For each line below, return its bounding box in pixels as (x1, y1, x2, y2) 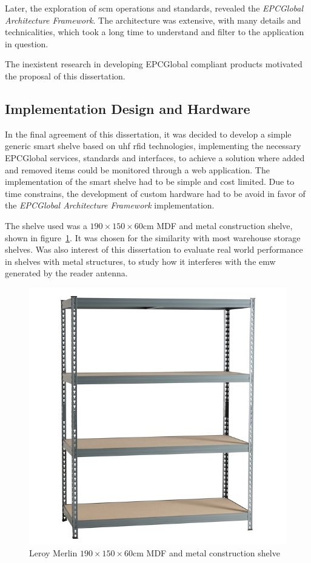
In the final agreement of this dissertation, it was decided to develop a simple (5, 127, 292, 140)
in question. (5, 37, 48, 50)
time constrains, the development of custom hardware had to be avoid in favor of (5, 187, 306, 199)
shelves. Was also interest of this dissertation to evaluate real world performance (5, 243, 303, 256)
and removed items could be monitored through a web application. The (5, 163, 270, 176)
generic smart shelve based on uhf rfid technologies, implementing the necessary (5, 139, 301, 152)
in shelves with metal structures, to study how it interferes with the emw (5, 255, 276, 267)
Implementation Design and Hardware (5, 99, 250, 118)
